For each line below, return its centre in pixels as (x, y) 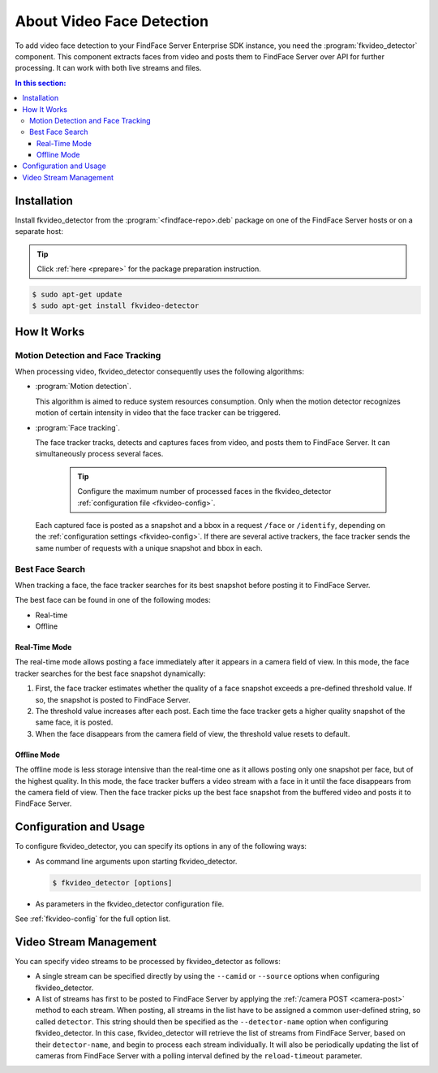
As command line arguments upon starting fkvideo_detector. (136, 861)
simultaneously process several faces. (99, 454)
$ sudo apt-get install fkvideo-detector (116, 306)
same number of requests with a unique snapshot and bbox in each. (149, 547)
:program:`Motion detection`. (83, 387)
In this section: (41, 83)
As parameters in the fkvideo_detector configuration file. (130, 904)
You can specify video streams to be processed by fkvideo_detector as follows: (148, 961)
